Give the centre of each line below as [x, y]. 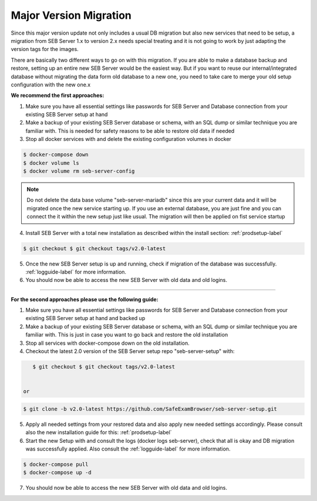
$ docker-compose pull [56, 464]
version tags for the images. [45, 49]
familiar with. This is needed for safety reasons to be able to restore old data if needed [130, 131]
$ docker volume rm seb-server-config [79, 171]
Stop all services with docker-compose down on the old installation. [108, 343]
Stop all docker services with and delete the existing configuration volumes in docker [129, 139]
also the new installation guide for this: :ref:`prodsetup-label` [99, 432]
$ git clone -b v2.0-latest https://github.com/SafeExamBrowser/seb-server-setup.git [150, 409]
